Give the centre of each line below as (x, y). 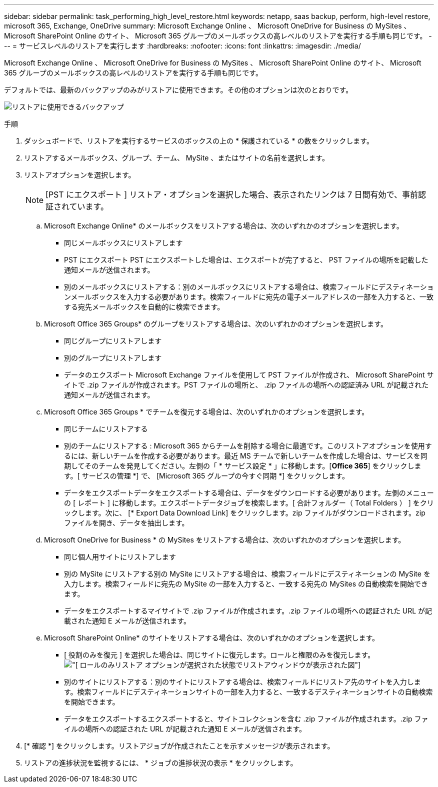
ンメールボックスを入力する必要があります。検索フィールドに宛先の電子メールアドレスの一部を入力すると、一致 (249, 297)
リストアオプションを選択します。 (80, 175)
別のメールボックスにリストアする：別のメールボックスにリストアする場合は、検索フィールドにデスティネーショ (249, 287)
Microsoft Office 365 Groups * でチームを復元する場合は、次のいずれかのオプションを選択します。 (206, 412)
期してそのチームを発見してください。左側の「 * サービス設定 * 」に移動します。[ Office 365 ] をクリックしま (243, 466)
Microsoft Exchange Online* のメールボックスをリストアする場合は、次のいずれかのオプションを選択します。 (224, 226)
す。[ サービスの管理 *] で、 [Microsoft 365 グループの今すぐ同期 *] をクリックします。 (206, 476)
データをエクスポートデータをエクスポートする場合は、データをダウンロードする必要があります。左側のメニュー (249, 493)
